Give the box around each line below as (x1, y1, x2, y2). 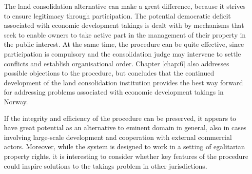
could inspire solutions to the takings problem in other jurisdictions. (4, 160, 207, 171)
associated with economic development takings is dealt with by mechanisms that (4, 20, 244, 30)
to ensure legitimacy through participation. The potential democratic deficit (4, 10, 231, 20)
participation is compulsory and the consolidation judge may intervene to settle (4, 48, 241, 58)
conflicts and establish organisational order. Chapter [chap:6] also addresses (4, 58, 229, 68)
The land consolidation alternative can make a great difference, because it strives (4, 1, 246, 11)
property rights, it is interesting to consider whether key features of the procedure (4, 151, 249, 161)
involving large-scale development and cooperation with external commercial (4, 132, 232, 142)
